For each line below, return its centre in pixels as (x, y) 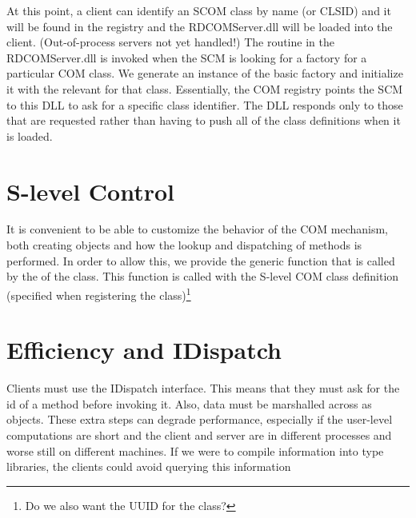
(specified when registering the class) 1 (99, 293)
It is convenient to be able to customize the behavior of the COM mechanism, (197, 229)
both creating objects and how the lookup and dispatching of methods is (184, 245)
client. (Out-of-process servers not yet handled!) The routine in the (170, 42)
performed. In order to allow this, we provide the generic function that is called (201, 260)
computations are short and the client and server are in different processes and (199, 435)
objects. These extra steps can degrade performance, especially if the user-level (200, 419)
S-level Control (91, 191)
